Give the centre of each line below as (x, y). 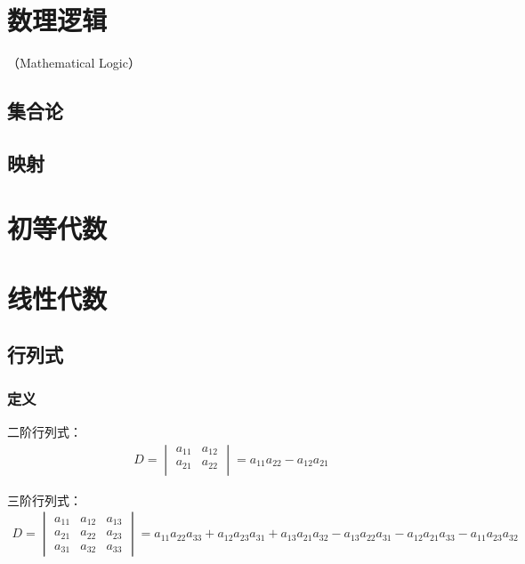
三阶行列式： (44, 500)
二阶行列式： (44, 432)
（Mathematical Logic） (74, 63)
